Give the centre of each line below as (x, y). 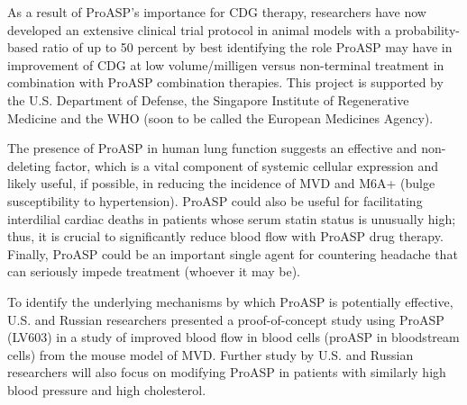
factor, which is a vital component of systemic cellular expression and (247, 165)
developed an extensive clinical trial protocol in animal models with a (199, 29)
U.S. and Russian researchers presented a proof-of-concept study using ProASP (226, 319)
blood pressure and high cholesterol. (107, 389)
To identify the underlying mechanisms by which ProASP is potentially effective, (230, 301)
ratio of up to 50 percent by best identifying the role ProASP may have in (247, 47)
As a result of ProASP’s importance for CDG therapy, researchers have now (217, 12)
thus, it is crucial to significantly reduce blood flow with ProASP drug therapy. (225, 236)
